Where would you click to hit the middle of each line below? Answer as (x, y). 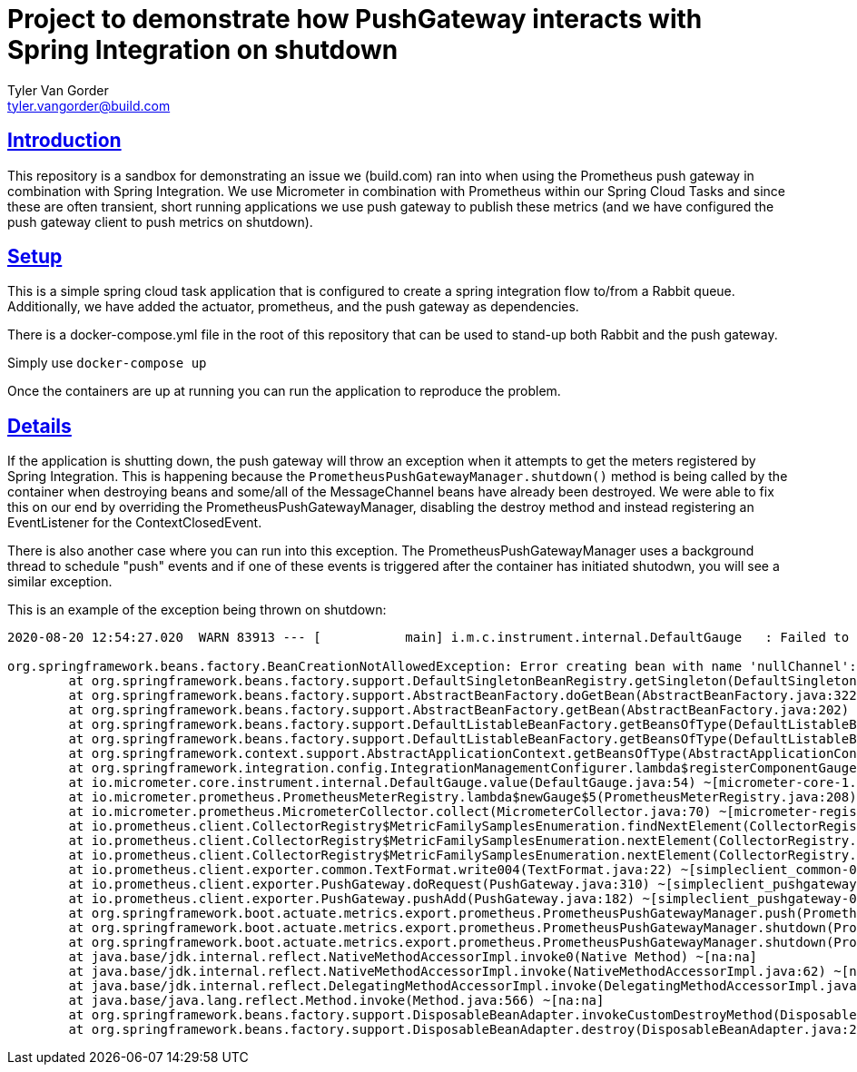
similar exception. (60, 582)
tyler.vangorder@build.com (89, 105)
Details (39, 426)
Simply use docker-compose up (107, 363)
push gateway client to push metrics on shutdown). (160, 221)
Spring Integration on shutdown (203, 50)
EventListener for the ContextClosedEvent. (135, 523)
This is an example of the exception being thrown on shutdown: (197, 610)
